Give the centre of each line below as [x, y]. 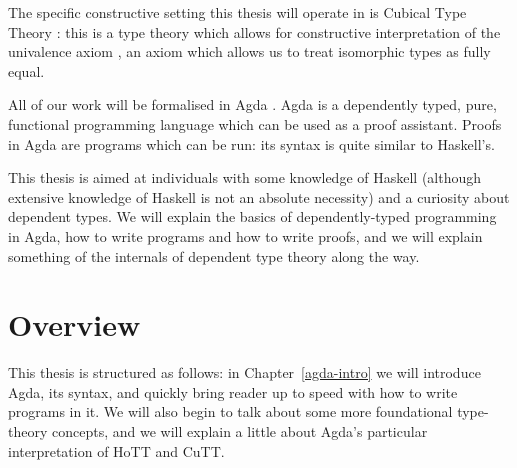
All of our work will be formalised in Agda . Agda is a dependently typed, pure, [252, 104]
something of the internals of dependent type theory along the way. [214, 255]
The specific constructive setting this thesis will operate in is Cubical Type [237, 12]
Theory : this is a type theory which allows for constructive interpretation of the [254, 31]
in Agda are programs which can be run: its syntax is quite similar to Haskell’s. [251, 143]
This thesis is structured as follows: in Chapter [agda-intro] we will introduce [244, 372]
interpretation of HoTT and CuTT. [116, 450]
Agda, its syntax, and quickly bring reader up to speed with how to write [233, 391]
